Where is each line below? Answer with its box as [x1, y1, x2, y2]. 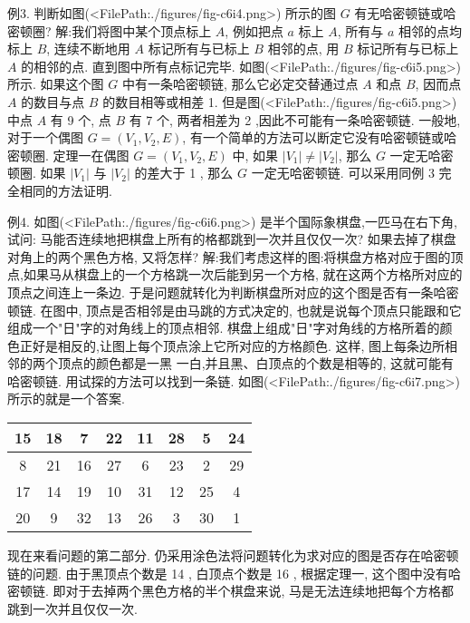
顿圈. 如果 [7, 163, 66, 182]
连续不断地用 [53, 39, 130, 58]
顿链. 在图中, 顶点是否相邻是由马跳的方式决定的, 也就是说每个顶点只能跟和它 [7, 300, 462, 319]
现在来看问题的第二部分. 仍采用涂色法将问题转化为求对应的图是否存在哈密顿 [7, 546, 459, 565]
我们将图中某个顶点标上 [72, 21, 212, 40]
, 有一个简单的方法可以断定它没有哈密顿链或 [182, 128, 444, 147]
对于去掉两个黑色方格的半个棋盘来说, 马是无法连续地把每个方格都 [65, 581, 455, 600]
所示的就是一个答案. [7, 389, 125, 408]
